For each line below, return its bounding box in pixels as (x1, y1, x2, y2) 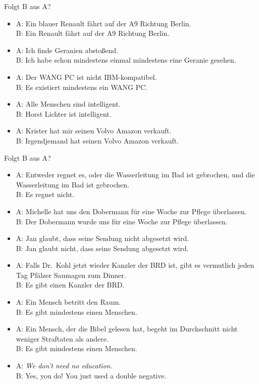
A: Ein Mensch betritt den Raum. (16, 297, 121, 307)
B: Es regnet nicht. (16, 189, 75, 200)
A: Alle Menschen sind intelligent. (16, 99, 121, 109)
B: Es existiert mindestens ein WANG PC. (16, 81, 148, 92)
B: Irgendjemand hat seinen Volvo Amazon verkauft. (16, 135, 179, 146)
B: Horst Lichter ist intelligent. (16, 108, 112, 119)
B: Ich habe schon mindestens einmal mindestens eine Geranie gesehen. (16, 55, 236, 65)
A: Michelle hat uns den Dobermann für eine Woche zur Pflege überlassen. (16, 206, 247, 216)
